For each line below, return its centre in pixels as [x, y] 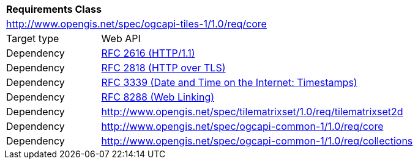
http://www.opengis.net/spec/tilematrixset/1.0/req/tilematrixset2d [252, 112]
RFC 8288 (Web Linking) [158, 97]
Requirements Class [54, 9]
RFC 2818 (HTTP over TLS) [163, 68]
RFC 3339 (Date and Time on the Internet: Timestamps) [229, 82]
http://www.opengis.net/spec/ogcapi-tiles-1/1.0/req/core [136, 24]
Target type [33, 38]
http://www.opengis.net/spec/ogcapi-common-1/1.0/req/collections [257, 141]
